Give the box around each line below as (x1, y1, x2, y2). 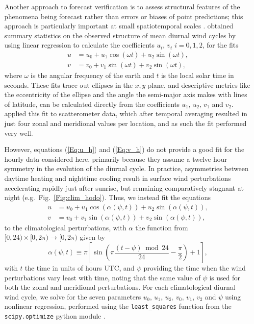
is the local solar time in (161, 70, 234, 80)
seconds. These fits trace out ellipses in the (4, 79, 133, 90)
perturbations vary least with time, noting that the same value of (4, 272, 201, 282)
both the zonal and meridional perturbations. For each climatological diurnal (4, 282, 235, 292)
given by (79, 232, 105, 242)
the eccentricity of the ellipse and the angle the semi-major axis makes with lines (4, 89, 247, 100)
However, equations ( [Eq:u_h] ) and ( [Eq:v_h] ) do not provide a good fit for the (4, 144, 245, 154)
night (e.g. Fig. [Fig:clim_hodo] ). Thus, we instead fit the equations (4, 192, 211, 202)
